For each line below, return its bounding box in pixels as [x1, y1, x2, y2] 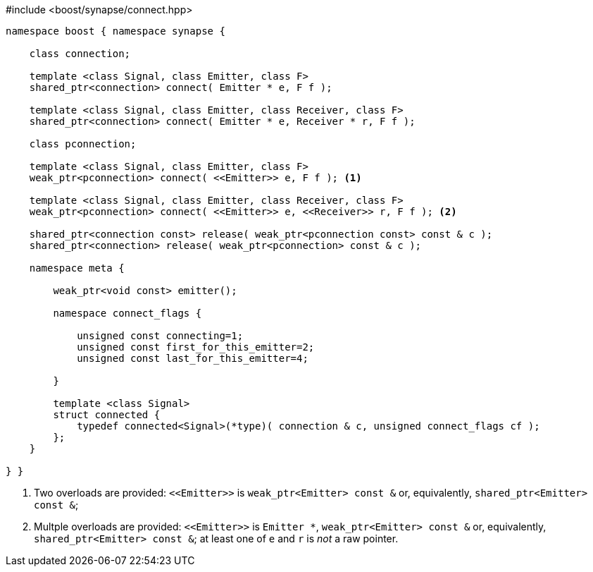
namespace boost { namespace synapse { [6, 25, 225, 37]
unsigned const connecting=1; [77, 330, 244, 341]
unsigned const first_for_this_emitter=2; [77, 341, 315, 353]
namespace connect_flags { [53, 308, 202, 319]
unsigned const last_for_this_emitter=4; [77, 353, 308, 364]
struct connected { [53, 409, 161, 420]
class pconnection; [29, 138, 137, 150]
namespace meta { [29, 262, 125, 274]
